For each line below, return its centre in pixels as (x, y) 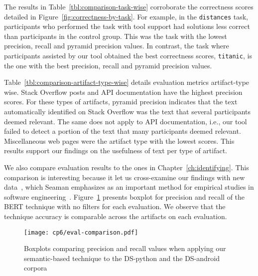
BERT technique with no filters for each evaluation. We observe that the (115, 206)
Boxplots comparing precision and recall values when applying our (125, 248)
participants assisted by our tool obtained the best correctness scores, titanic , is (128, 56)
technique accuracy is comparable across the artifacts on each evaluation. (116, 216)
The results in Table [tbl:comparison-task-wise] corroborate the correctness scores (129, 6)
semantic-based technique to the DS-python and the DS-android (122, 258)
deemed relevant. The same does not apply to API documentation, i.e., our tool (126, 121)
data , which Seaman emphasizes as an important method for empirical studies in (129, 187)
